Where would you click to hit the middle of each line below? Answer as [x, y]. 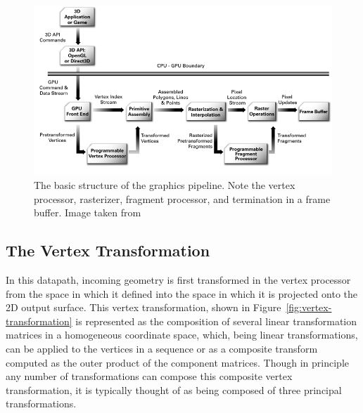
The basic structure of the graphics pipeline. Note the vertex [165, 184]
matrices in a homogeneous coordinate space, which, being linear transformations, [182, 335]
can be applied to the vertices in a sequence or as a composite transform [162, 348]
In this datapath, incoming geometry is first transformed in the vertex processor [178, 279]
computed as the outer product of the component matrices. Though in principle [177, 362]
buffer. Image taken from [88, 212]
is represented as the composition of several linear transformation [216, 321]
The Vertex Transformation [108, 250]
